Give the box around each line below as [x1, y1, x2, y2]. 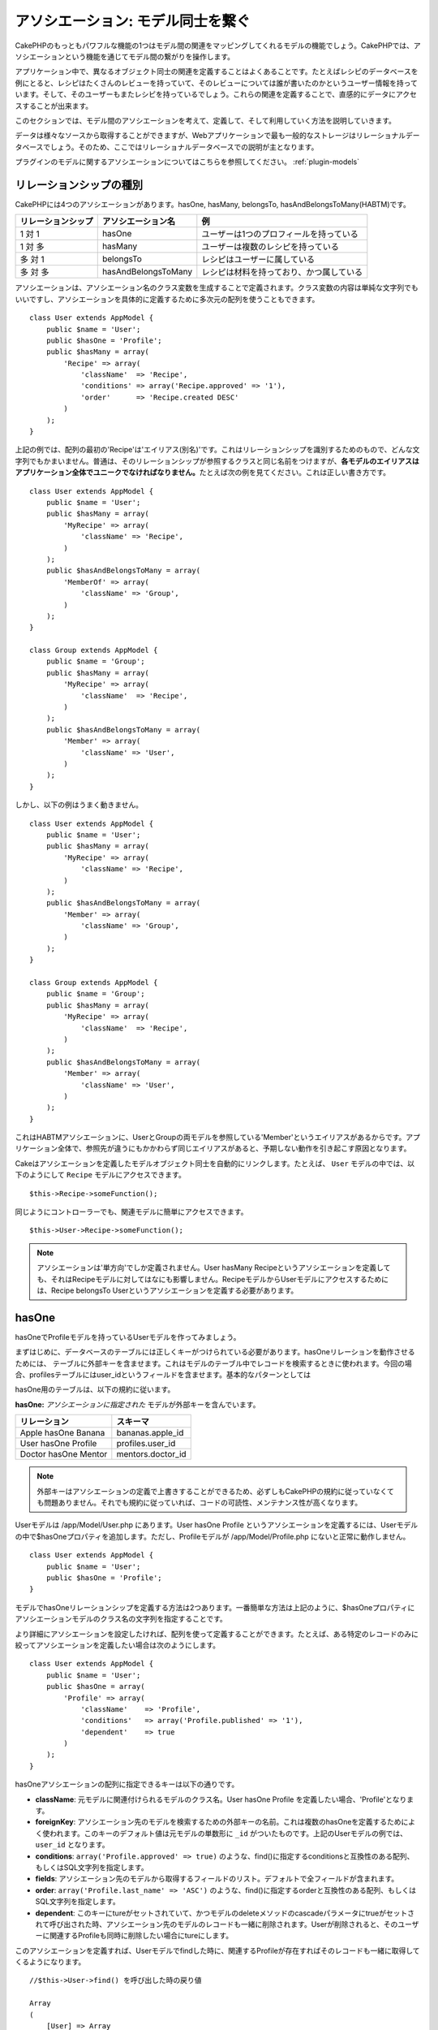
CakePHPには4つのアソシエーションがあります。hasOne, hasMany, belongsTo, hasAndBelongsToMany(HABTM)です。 [15, 199, 411, 209]
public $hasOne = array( [45, 1682, 145, 1691]
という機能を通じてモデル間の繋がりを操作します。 [64, 51, 235, 61]
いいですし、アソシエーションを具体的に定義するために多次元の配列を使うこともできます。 [15, 294, 320, 304]
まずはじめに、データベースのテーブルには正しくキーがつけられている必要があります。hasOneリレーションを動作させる [15, 1347, 415, 1357]
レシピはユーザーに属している [201, 254, 316, 266]
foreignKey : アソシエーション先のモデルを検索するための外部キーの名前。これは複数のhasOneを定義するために [35, 1817, 409, 1827]
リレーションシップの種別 [15, 178, 144, 192]
